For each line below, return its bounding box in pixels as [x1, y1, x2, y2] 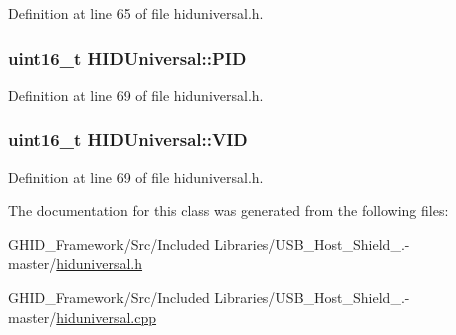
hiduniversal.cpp [56, 306, 157, 327]
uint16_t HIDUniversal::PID [8, 45, 247, 70]
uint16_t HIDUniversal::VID [8, 127, 248, 152]
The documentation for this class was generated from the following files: [8, 200, 449, 221]
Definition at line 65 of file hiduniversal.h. [8, 3, 264, 23]
